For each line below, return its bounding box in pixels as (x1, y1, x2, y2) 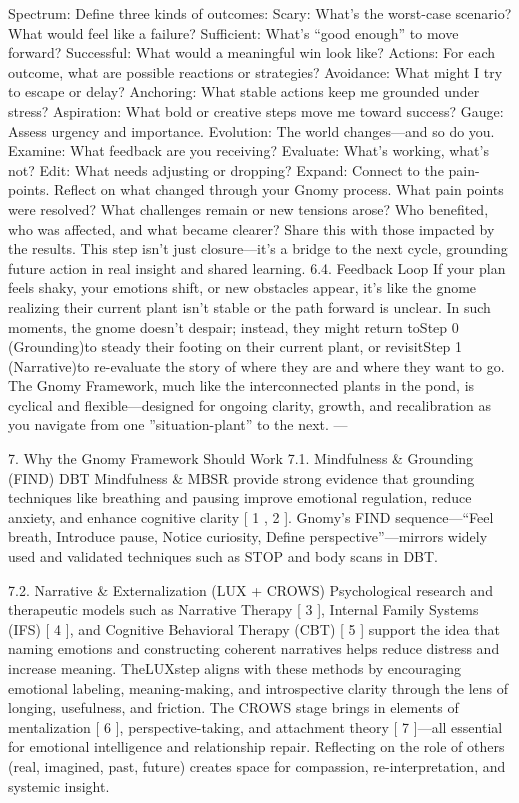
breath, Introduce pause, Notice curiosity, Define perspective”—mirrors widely (8, 526, 488, 547)
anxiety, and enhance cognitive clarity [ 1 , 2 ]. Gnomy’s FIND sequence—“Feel (8, 506, 494, 527)
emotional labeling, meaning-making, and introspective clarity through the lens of (8, 677, 509, 698)
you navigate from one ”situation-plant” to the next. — (8, 414, 348, 435)
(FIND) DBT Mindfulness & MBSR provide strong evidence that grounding (8, 467, 475, 488)
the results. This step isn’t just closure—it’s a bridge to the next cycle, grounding (8, 238, 508, 259)
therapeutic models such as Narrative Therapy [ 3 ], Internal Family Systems (8, 599, 479, 620)
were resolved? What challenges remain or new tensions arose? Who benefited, (8, 198, 489, 219)
